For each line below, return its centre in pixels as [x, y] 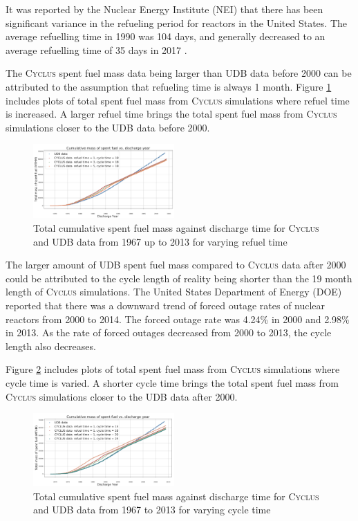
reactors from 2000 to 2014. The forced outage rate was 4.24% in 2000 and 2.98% [178, 319]
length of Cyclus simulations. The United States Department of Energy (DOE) [174, 292]
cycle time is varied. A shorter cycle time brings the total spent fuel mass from [172, 382]
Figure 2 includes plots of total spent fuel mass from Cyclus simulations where [173, 369]
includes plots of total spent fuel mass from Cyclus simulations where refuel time [178, 100]
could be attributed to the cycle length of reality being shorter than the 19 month [179, 278]
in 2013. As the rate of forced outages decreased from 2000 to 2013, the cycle [169, 332]
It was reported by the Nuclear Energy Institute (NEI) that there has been [164, 9]
